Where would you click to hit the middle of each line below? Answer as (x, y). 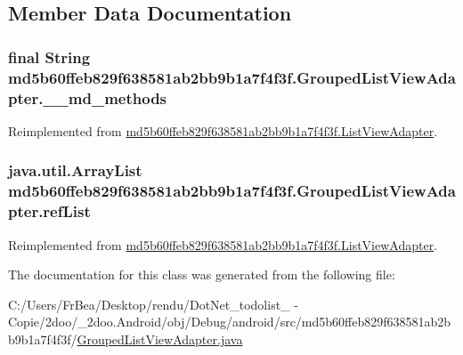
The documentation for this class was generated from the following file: (202, 274)
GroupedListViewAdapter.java (160, 339)
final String (49, 56)
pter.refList (49, 211)
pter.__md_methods (88, 97)
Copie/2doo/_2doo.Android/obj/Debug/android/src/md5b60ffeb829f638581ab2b (230, 322)
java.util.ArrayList (75, 170)
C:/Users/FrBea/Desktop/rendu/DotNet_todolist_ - (153, 304)
